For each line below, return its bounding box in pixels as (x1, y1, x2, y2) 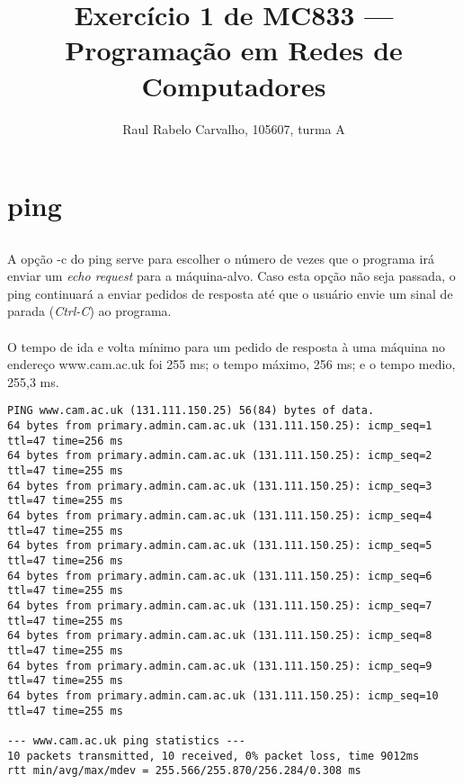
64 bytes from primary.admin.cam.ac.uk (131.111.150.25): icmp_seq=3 (7, 479, 432, 492)
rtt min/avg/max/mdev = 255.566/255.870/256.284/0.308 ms (7, 764, 361, 778)
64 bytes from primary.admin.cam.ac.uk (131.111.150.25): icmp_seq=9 (7, 659, 432, 672)
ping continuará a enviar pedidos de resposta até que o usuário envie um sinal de (7, 284, 453, 302)
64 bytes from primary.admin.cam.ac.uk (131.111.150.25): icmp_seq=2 (7, 449, 432, 463)
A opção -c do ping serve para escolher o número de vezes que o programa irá (7, 248, 434, 267)
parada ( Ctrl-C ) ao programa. (7, 302, 172, 320)
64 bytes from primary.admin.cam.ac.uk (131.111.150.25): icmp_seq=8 (7, 629, 432, 643)
